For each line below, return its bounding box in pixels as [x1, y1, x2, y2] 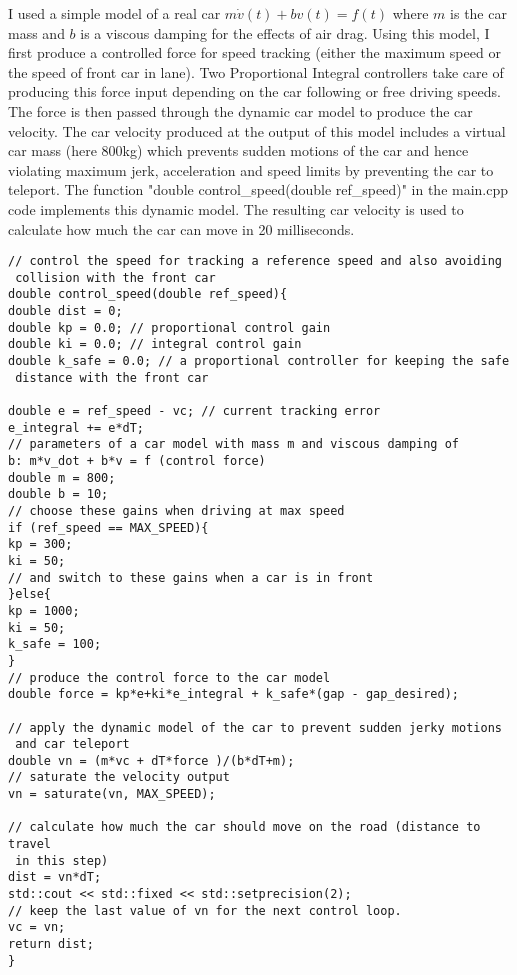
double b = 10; [8, 487, 109, 502]
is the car [450, 3, 507, 23]
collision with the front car [15, 270, 216, 285]
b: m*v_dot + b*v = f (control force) [8, 454, 266, 468]
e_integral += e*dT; [8, 420, 145, 435]
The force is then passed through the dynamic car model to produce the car [8, 100, 473, 121]
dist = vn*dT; [8, 870, 102, 885]
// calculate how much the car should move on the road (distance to [8, 820, 481, 835]
